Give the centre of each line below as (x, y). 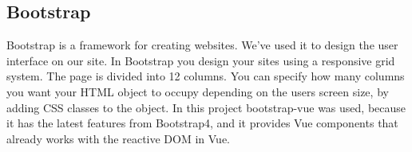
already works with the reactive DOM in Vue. (118, 138)
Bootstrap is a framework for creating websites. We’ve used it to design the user (202, 45)
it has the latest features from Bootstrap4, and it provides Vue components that (202, 123)
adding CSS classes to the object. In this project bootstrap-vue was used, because (206, 107)
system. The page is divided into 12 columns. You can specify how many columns (206, 76)
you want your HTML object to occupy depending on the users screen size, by (198, 91)
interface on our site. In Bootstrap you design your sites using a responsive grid (201, 60)
